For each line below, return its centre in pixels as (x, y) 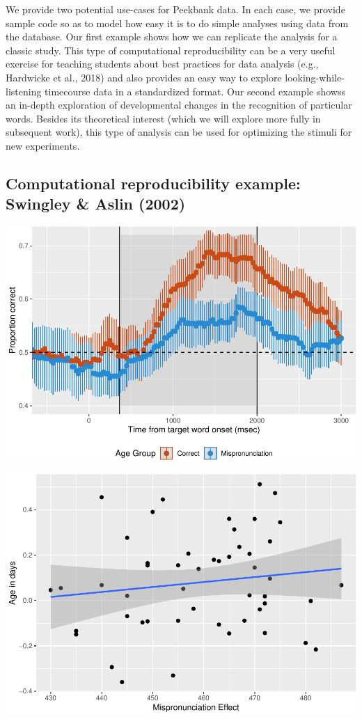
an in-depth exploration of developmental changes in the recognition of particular (179, 105)
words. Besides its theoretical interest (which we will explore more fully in (163, 118)
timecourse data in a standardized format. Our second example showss (195, 91)
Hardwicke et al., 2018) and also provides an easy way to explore (144, 77)
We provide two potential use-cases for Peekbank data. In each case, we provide (175, 9)
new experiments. (43, 145)
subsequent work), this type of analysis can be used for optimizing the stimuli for (179, 132)
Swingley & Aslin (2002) (96, 204)
